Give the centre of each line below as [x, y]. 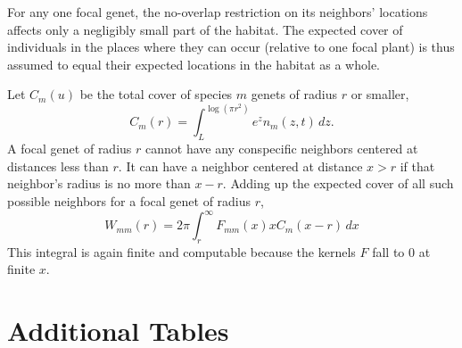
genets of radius [294, 94]
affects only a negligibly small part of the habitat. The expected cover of [205, 29]
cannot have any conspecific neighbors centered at [282, 149]
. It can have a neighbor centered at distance [240, 166]
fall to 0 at [401, 251]
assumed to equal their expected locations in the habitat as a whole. [194, 64]
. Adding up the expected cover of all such [338, 183]
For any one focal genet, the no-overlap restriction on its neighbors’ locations [218, 12]
